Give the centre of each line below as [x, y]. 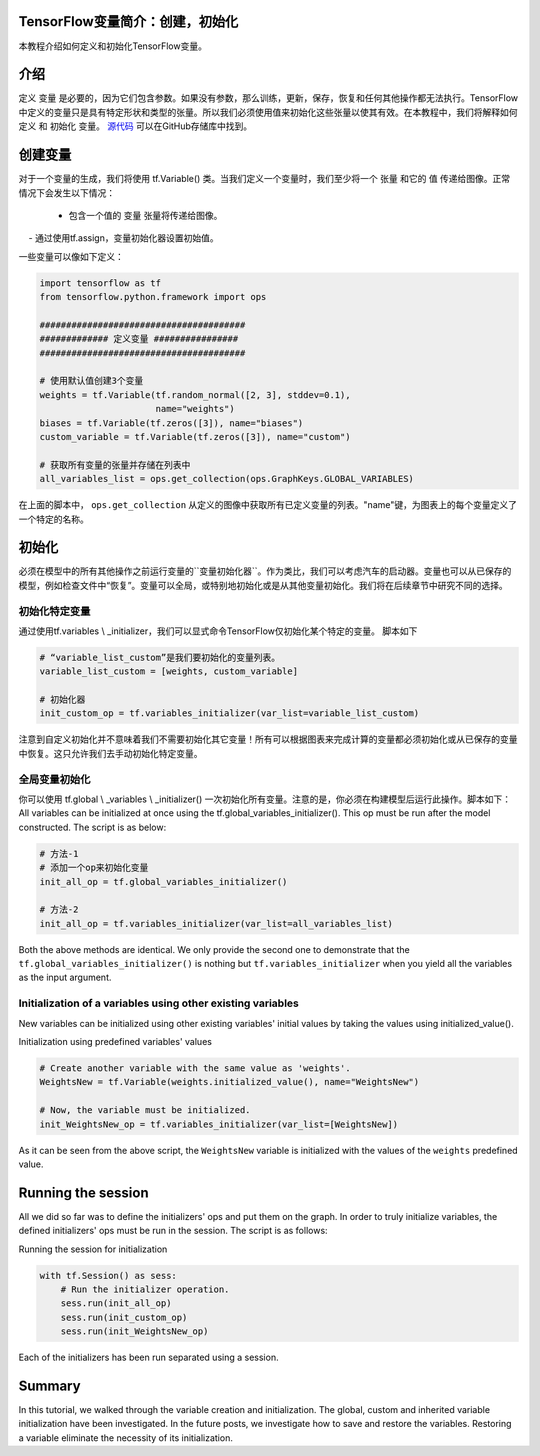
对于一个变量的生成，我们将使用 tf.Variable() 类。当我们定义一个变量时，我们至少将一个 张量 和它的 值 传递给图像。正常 [264, 179]
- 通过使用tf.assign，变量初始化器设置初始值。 [123, 238]
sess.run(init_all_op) [116, 1303]
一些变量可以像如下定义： [71, 256]
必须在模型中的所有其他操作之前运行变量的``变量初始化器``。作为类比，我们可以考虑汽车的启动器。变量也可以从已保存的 [265, 571]
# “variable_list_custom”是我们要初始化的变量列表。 [159, 657]
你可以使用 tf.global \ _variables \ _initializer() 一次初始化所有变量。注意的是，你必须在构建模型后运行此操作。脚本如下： [265, 799]
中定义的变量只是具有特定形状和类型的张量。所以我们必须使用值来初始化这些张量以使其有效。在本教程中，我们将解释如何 [268, 112]
